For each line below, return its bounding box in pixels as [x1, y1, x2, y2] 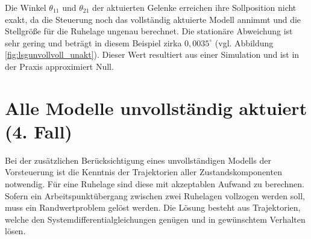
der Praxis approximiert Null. [5, 60, 114, 72]
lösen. [5, 225, 26, 237]
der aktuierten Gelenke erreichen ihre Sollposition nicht [92, 1, 297, 13]
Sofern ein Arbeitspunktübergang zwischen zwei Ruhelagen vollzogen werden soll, [5, 189, 305, 202]
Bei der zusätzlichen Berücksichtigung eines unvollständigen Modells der [5, 154, 271, 166]
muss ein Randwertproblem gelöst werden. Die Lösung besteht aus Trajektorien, [5, 201, 301, 214]
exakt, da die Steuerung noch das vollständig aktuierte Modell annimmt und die [5, 13, 301, 25]
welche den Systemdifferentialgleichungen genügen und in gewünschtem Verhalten [5, 213, 306, 225]
